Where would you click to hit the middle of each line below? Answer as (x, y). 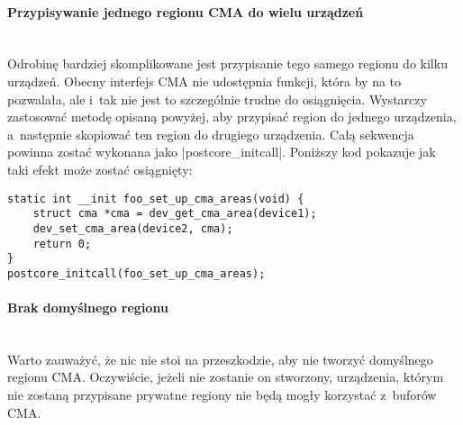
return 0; (62, 244)
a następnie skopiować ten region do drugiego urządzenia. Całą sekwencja (211, 134)
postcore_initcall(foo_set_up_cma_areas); (136, 273)
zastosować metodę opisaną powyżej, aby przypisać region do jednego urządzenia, (232, 117)
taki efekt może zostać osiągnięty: (100, 169)
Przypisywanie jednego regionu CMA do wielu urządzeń (186, 11)
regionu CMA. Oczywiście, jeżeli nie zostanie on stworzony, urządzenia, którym (226, 377)
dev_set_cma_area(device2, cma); (133, 228)
